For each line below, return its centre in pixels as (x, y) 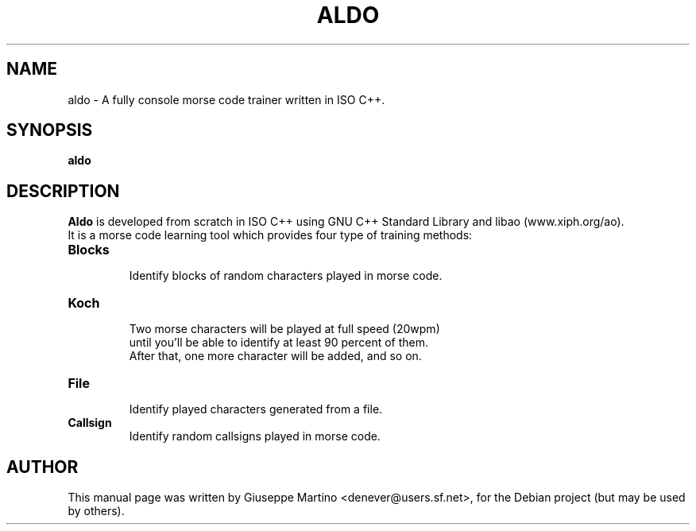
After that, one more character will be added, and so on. (275, 356)
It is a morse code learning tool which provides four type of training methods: (270, 235)
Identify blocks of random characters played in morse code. (286, 276)
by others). (96, 511)
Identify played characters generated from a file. (256, 409)
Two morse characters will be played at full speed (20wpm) (284, 329)
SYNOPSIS (50, 130)
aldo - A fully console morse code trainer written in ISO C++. (226, 99)
